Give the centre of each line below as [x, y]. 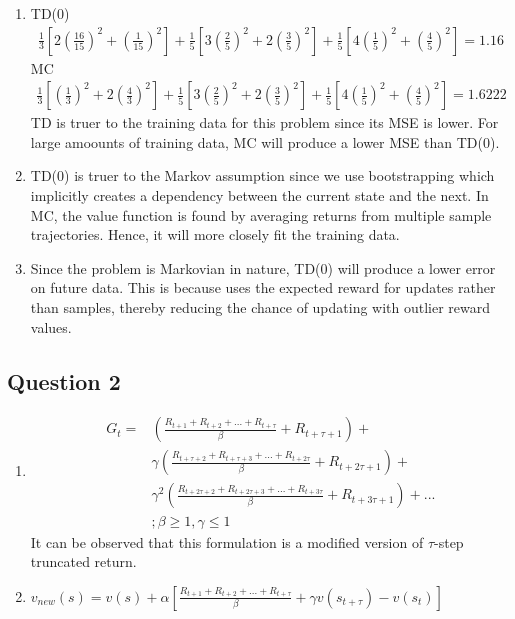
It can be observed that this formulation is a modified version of [227, 541]
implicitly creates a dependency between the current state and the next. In [259, 195]
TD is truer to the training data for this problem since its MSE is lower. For [264, 122]
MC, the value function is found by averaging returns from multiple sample [261, 214]
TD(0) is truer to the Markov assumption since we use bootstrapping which [262, 175]
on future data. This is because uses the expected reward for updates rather [263, 287]
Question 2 [64, 380]
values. [51, 326]
